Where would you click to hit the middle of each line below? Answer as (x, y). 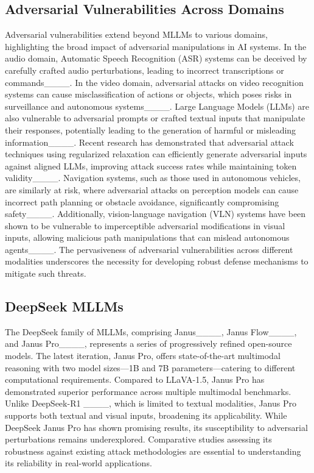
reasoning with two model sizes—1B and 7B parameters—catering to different (150, 367)
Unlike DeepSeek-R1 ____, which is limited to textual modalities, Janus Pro (151, 403)
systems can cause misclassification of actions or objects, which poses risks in (148, 94)
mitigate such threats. (46, 273)
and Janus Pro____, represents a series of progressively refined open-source (148, 343)
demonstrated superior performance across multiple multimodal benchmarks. (148, 391)
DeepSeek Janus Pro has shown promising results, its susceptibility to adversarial (156, 427)
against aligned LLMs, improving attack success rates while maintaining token (151, 165)
